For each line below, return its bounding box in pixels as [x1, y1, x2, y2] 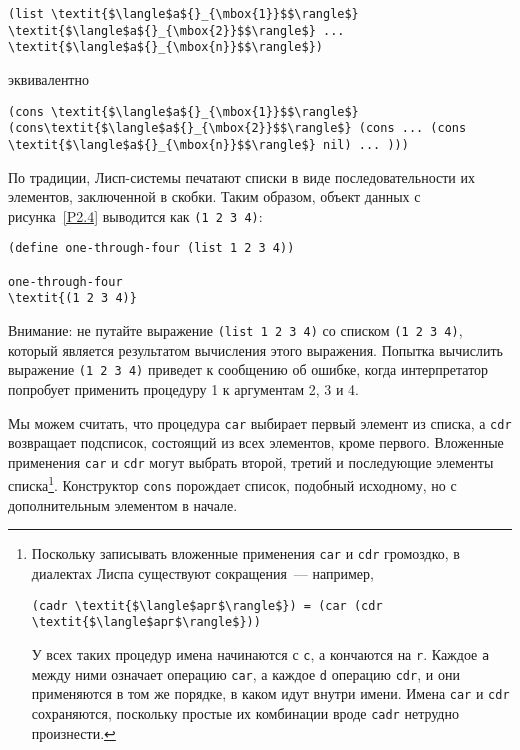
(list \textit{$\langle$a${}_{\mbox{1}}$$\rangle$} [8, 7, 359, 21]
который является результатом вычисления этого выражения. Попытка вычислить [8, 339, 503, 360]
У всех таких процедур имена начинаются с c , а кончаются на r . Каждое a [31, 643, 490, 664]
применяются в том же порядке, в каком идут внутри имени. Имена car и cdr [31, 683, 510, 704]
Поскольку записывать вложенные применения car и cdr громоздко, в [31, 543, 460, 564]
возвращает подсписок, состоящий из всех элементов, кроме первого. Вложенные [8, 432, 504, 453]
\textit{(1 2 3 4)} [8, 291, 137, 306]
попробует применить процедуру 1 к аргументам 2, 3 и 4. [8, 378, 359, 399]
